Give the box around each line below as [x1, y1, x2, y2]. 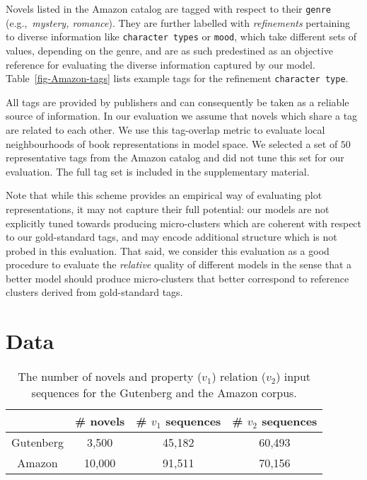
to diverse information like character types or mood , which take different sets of [6, 29, 357, 44]
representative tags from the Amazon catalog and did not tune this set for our [6, 150, 344, 165]
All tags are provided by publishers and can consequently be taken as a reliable [6, 94, 349, 109]
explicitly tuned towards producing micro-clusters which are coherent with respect [6, 215, 362, 230]
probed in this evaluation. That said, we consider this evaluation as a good [6, 243, 330, 258]
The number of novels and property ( [18, 368, 202, 385]
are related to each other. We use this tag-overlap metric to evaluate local [6, 122, 325, 137]
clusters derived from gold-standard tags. [6, 285, 183, 299]
